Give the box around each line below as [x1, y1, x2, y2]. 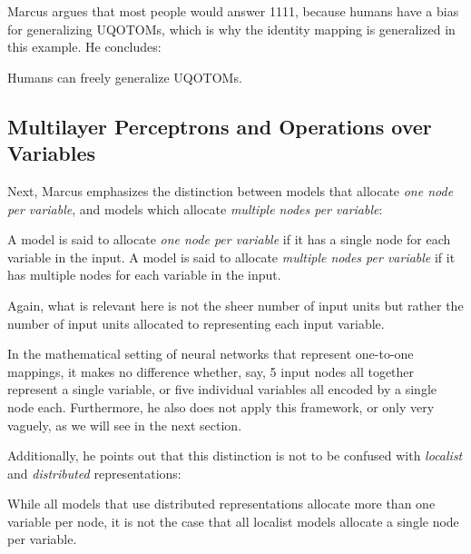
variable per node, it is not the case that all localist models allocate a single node [7, 511, 459, 530]
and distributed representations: [7, 463, 182, 482]
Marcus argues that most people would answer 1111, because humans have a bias [7, 2, 459, 20]
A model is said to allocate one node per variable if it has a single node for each [7, 230, 451, 249]
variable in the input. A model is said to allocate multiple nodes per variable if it [7, 247, 456, 266]
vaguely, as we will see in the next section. [7, 415, 242, 434]
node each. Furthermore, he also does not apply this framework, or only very [7, 397, 435, 416]
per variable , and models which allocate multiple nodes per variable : [7, 199, 383, 218]
